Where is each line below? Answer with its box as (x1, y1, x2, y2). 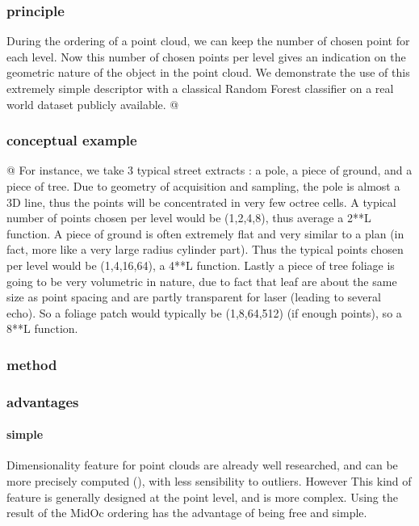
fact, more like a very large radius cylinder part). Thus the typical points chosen (6, 241, 404, 258)
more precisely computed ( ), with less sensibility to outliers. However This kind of (6, 473, 412, 490)
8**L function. (6, 320, 78, 337)
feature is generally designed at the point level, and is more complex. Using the (6, 488, 398, 505)
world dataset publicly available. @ (6, 95, 179, 112)
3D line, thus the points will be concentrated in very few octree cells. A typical (6, 193, 396, 210)
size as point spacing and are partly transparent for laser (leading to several (6, 288, 381, 305)
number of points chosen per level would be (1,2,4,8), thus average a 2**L (6, 209, 371, 226)
